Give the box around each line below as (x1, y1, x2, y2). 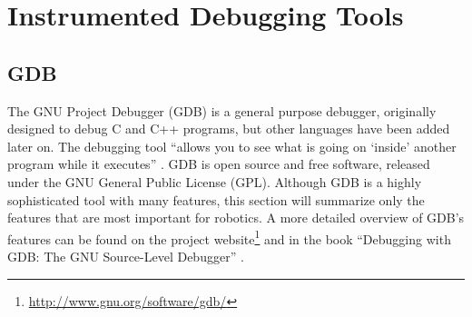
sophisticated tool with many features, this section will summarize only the (7, 190, 425, 209)
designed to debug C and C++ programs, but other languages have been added (7, 119, 450, 138)
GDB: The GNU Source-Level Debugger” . (7, 246, 244, 265)
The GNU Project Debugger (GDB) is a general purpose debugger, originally (7, 101, 437, 120)
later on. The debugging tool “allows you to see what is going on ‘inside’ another (7, 136, 457, 155)
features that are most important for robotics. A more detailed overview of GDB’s (7, 208, 465, 227)
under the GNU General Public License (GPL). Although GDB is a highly (7, 172, 422, 191)
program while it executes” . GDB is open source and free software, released (7, 154, 430, 173)
